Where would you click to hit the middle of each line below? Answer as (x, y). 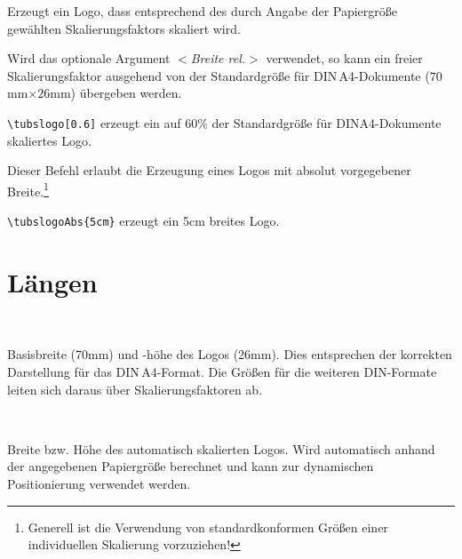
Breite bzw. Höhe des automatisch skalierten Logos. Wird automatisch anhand (221, 448)
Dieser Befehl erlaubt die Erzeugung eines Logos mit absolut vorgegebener (209, 170)
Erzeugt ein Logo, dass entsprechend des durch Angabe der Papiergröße (203, 11)
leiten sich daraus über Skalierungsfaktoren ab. (135, 389)
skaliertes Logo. (49, 140)
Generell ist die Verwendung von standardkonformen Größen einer (208, 527)
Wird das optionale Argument (89, 58)
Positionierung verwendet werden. (99, 483)
